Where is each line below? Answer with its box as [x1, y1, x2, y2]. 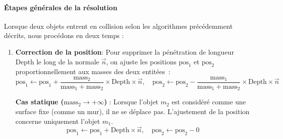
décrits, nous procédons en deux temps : [4, 30, 124, 40]
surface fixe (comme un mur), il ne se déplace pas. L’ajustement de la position [15, 106, 250, 117]
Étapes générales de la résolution [4, 2, 117, 12]
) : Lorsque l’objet [104, 97, 158, 107]
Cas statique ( [15, 97, 64, 107]
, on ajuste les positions [106, 56, 177, 66]
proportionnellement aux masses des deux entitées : [15, 66, 171, 77]
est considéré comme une [172, 97, 246, 107]
